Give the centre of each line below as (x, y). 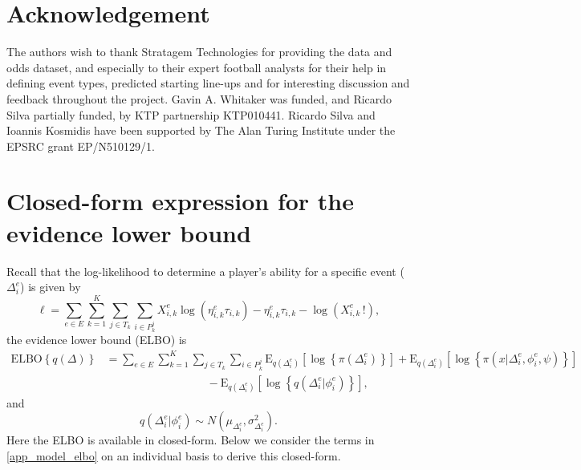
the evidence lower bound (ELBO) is (97, 340)
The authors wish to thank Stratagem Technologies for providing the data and (199, 52)
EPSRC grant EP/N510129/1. (81, 146)
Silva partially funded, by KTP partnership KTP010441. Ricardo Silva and (191, 114)
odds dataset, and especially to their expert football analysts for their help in (197, 67)
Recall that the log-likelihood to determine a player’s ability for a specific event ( (205, 271)
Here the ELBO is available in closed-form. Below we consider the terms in (191, 440)
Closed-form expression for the (180, 201)
